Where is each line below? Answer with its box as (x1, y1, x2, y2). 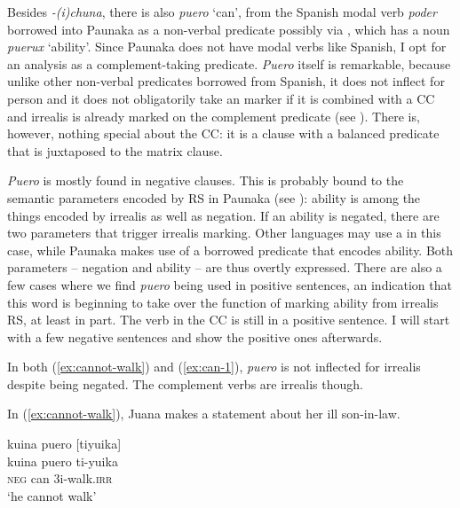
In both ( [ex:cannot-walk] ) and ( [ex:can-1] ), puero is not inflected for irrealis (7, 357, 421, 376)
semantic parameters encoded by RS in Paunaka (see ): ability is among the (7, 188, 421, 207)
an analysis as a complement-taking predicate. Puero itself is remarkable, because (7, 54, 451, 73)
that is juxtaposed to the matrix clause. (7, 141, 223, 160)
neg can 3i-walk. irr (7, 469, 113, 488)
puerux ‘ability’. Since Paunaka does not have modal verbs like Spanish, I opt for (7, 37, 447, 56)
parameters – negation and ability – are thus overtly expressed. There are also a (7, 258, 442, 277)
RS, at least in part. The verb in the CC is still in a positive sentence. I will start (7, 310, 450, 329)
